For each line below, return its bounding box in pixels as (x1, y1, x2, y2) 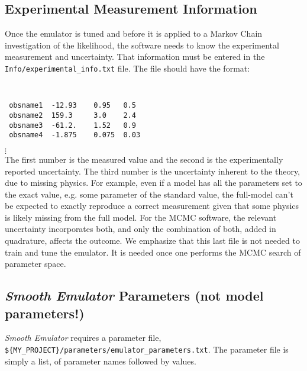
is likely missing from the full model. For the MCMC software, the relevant (5, 211, 277, 223)
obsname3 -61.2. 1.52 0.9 (9, 121, 136, 130)
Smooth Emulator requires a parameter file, (5, 331, 161, 344)
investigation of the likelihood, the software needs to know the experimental (5, 38, 279, 51)
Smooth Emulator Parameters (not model (5, 286, 264, 305)
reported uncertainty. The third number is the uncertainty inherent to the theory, (5, 164, 300, 177)
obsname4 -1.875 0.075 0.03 (9, 131, 141, 140)
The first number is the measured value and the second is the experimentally (5, 153, 283, 165)
